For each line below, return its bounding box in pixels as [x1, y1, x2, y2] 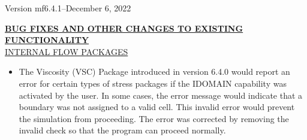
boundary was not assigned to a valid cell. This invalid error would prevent [19, 101, 295, 113]
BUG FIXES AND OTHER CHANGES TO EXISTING [5, 22, 243, 34]
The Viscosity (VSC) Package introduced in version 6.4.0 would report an [19, 65, 290, 78]
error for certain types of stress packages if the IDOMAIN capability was [19, 77, 287, 89]
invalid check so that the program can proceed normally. [19, 124, 226, 136]
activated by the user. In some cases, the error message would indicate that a [19, 89, 303, 101]
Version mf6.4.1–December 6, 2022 [5, 2, 131, 14]
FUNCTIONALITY [5, 34, 89, 46]
